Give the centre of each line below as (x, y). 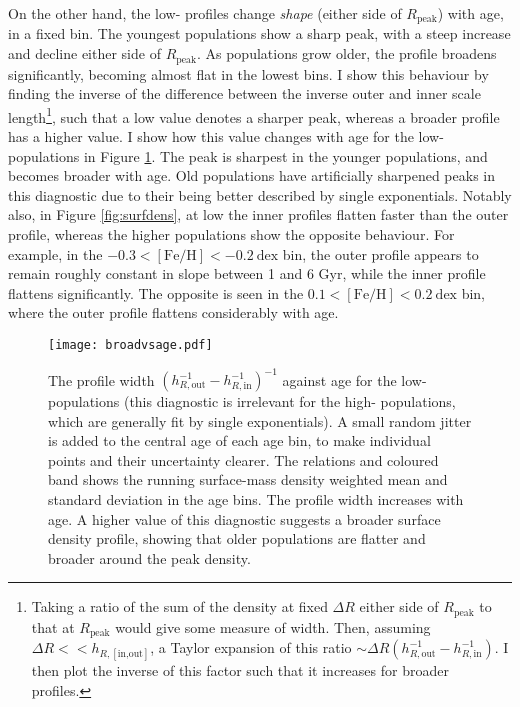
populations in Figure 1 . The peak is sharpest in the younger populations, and (248, 155)
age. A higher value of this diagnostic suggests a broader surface (244, 518)
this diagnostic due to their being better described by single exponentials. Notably (260, 194)
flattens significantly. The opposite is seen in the (156, 292)
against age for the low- (354, 379)
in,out (130, 654)
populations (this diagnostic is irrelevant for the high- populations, (252, 401)
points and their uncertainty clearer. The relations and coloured (243, 459)
